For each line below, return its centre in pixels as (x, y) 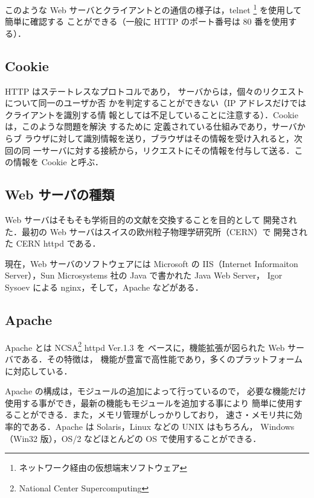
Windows (277, 426)
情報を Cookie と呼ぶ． (58, 162)
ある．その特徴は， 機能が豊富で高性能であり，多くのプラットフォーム (162, 359)
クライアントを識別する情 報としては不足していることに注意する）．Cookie (152, 114)
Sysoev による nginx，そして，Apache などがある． (104, 287)
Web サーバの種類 (60, 194)
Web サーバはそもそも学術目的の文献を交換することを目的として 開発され (151, 219)
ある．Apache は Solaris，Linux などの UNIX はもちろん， (144, 426)
